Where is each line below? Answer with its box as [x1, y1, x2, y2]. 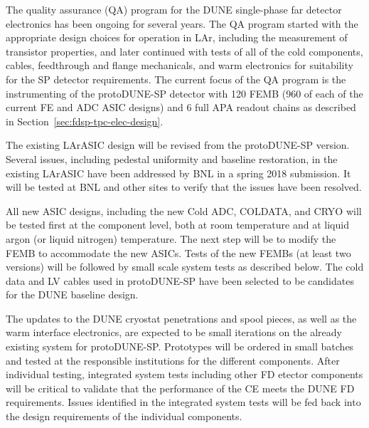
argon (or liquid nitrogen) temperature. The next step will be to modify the [6, 231, 336, 246]
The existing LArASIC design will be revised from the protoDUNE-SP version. [6, 137, 350, 152]
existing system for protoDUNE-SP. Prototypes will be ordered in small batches [6, 339, 354, 354]
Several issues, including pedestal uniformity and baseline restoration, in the [6, 151, 338, 166]
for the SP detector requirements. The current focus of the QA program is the [6, 71, 346, 86]
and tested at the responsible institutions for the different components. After [6, 353, 340, 367]
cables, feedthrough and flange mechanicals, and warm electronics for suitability [6, 58, 353, 73]
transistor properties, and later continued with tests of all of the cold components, [6, 43, 363, 58]
